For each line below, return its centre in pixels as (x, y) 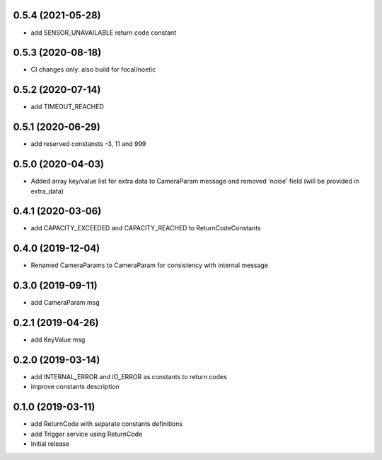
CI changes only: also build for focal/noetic (93, 69)
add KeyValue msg (58, 340)
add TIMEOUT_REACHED (67, 107)
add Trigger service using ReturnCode (87, 434)
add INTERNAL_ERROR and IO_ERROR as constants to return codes (129, 377)
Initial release (50, 444)
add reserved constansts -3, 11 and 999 (88, 144)
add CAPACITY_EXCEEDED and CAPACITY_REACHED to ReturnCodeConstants (146, 228)
